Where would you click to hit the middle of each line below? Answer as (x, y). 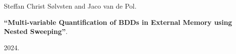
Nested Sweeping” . (36, 31)
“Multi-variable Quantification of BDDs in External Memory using (118, 22)
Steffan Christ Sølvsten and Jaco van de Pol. (70, 6)
